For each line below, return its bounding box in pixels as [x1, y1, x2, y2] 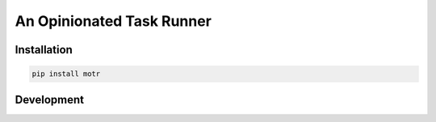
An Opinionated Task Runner [15, 12, 212, 30]
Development [15, 93, 85, 107]
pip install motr [31, 69, 101, 78]
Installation [15, 43, 73, 57]
